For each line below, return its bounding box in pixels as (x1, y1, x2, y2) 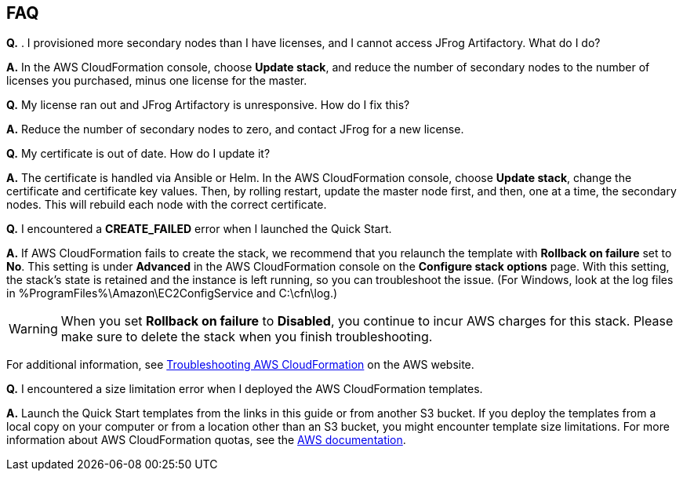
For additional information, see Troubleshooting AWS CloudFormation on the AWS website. (6, 358, 474, 372)
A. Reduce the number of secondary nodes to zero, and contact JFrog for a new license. (6, 122, 464, 137)
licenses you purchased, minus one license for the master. (6, 74, 307, 88)
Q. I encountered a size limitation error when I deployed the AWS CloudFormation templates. (6, 382, 483, 396)
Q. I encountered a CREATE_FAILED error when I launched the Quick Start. (6, 222, 392, 236)
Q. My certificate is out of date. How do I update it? (6, 147, 271, 161)
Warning (9, 321, 58, 337)
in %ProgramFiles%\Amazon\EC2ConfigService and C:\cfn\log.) (6, 286, 338, 300)
